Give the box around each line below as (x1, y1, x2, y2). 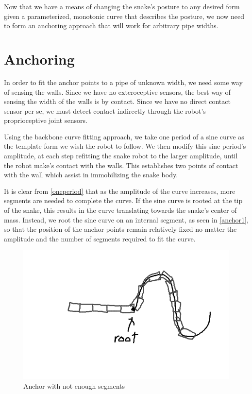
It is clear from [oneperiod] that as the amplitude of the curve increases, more (4, 186, 235, 196)
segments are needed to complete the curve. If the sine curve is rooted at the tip (4, 195, 243, 206)
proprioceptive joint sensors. (4, 115, 87, 125)
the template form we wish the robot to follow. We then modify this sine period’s (4, 141, 246, 151)
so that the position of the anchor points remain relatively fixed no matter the (4, 224, 237, 234)
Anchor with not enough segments (23, 381, 125, 391)
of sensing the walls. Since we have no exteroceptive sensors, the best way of (4, 86, 231, 97)
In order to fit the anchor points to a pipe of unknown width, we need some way (4, 77, 243, 87)
